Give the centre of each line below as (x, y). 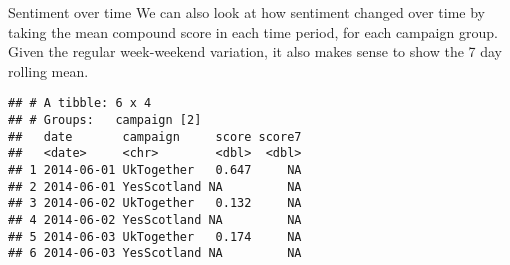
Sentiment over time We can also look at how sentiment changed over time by (246, 12)
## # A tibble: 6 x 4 (80, 103)
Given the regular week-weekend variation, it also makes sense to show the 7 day (255, 51)
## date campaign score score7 (155, 136)
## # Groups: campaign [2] (105, 120)
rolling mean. (48, 70)
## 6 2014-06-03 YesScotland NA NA (155, 253)
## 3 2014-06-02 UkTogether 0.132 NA (155, 203)
